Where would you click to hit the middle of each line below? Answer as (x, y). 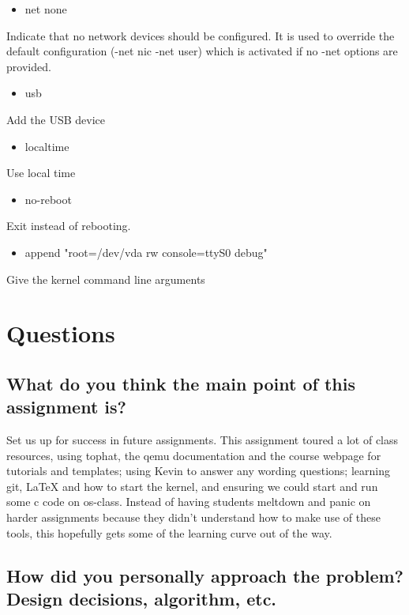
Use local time (41, 173)
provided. (29, 66)
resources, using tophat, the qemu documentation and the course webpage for (194, 455)
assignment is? (66, 407)
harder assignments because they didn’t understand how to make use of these (193, 517)
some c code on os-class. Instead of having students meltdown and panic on (189, 502)
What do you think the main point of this (181, 383)
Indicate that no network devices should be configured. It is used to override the (201, 35)
